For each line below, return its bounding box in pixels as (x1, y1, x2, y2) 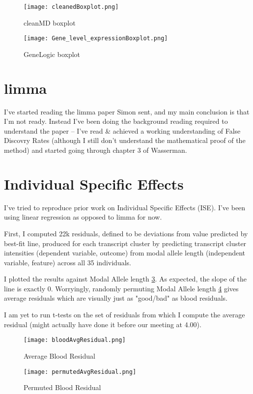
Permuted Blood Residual (24, 382, 101, 393)
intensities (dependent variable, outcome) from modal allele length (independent (4, 248, 246, 258)
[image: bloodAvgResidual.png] (24, 337, 126, 344)
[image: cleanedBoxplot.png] (24, 3, 119, 10)
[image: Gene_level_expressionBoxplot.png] (24, 35, 168, 42)
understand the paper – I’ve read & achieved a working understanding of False (4, 125, 241, 136)
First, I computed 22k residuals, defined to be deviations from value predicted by (4, 228, 248, 238)
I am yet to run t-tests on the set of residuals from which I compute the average (4, 310, 245, 320)
